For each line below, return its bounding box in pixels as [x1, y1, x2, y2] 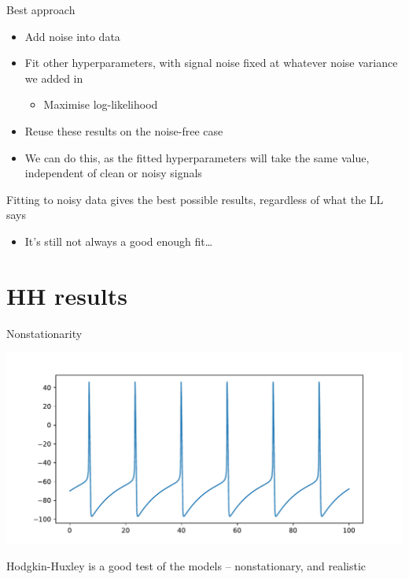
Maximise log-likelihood [43, 96, 158, 113]
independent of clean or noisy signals [24, 165, 202, 181]
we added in [24, 69, 83, 86]
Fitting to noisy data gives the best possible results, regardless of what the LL [6, 191, 384, 207]
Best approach [6, 2, 76, 17]
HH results [6, 279, 127, 311]
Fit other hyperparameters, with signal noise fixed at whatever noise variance [24, 54, 398, 71]
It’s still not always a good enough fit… [24, 232, 213, 249]
